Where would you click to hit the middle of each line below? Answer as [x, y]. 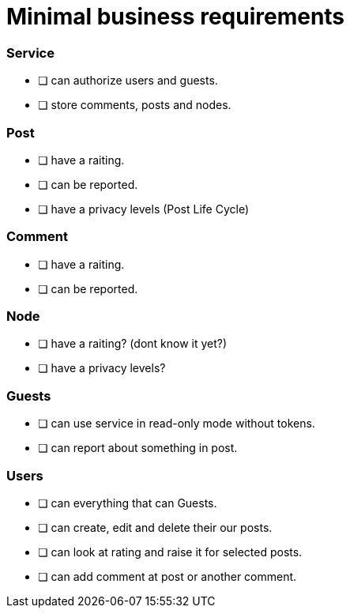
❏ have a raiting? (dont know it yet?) [133, 344]
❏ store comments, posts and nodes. [135, 105]
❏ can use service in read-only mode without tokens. [177, 424]
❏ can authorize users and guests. [128, 81]
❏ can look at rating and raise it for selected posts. [170, 552]
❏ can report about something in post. [138, 448]
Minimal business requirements [176, 17]
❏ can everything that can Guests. [128, 503]
